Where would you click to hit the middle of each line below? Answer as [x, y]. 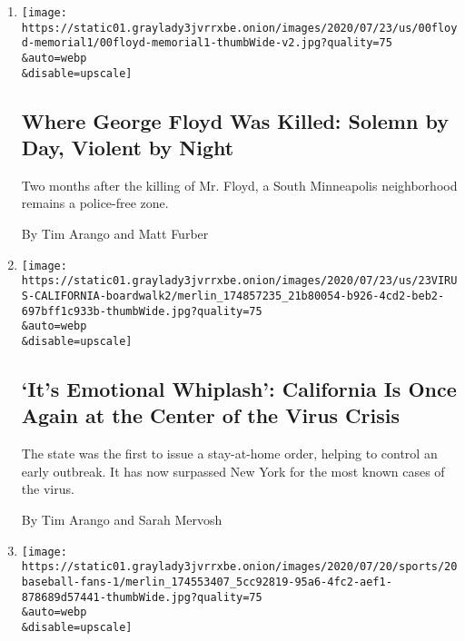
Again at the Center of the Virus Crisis [210, 415]
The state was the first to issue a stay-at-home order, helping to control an [229, 454]
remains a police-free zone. [95, 203]
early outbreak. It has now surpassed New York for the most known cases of [233, 471]
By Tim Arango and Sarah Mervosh [122, 519]
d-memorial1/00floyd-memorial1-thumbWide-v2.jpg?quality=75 [207, 43]
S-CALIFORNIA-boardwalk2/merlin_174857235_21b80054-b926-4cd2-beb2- [233, 296]
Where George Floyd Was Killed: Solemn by [235, 120]
